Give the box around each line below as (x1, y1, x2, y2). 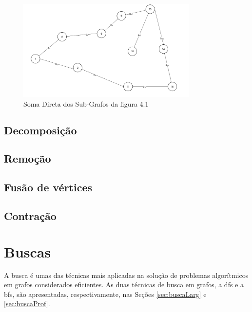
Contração (4, 208, 57, 223)
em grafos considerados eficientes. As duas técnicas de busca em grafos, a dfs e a (4, 279, 244, 290)
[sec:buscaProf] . (4, 298, 50, 309)
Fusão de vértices (4, 180, 93, 195)
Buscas (4, 241, 51, 261)
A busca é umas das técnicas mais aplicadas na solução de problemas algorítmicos (4, 270, 249, 280)
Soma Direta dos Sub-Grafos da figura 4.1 (23, 98, 149, 109)
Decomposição (4, 122, 77, 137)
